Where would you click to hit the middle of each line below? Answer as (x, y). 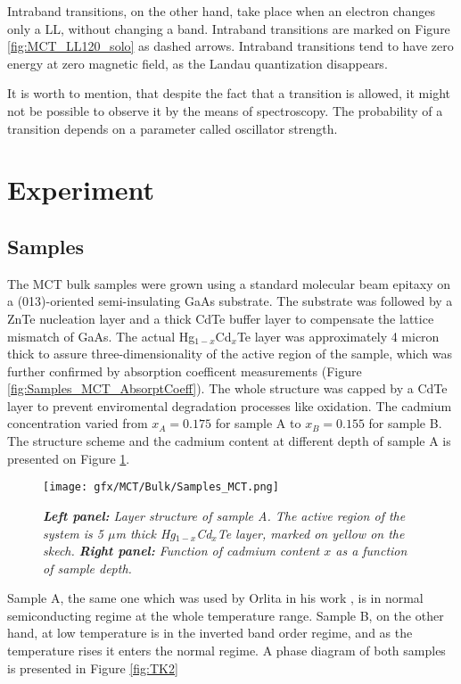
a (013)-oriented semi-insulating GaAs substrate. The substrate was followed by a (230, 301)
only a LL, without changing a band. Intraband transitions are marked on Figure (229, 28)
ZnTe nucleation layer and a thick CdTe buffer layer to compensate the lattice (221, 318)
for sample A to (258, 423)
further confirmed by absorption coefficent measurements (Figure (185, 371)
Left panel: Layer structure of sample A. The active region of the (224, 515)
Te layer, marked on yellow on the (311, 533)
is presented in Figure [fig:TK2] (93, 668)
